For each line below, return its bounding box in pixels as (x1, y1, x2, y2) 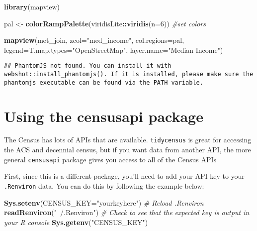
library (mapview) (4, 1, 60, 11)
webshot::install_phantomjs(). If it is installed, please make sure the (4, 71, 254, 78)
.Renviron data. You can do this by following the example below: (4, 180, 204, 191)
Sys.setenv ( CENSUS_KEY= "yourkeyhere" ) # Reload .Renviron (4, 197, 204, 208)
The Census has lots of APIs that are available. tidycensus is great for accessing (4, 134, 252, 145)
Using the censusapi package (4, 106, 203, 126)
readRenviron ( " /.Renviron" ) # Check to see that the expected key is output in (4, 207, 250, 218)
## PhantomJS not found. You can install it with (4, 62, 171, 70)
